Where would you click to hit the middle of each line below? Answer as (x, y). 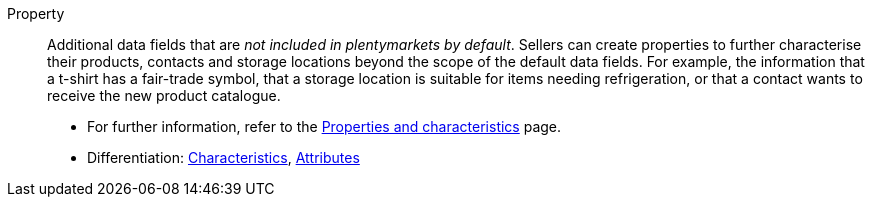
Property (36, 13)
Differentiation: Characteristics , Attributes (223, 157)
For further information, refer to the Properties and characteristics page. (324, 126)
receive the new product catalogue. (164, 95)
